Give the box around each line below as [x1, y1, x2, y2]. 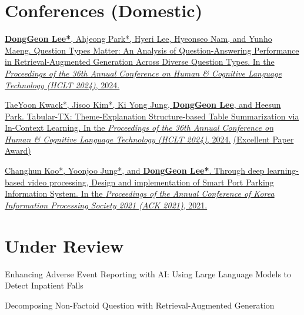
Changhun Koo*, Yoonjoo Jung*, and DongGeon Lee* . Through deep [5, 164, 265, 177]
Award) [5, 144, 31, 157]
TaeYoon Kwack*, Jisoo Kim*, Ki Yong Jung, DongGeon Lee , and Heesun [5, 98, 281, 111]
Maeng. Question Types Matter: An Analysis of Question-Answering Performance [5, 44, 299, 56]
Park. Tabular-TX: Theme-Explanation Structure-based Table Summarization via [5, 110, 299, 122]
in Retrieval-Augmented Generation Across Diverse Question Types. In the [5, 55, 275, 68]
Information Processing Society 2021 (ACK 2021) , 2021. [5, 198, 208, 211]
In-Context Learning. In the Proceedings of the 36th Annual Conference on [5, 121, 274, 134]
